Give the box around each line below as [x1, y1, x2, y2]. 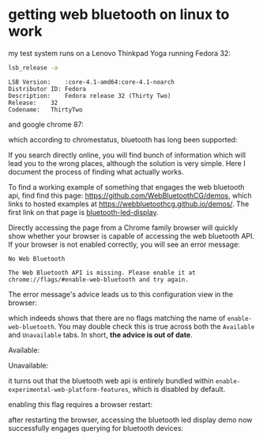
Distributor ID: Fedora [8, 85, 87, 92]
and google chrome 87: [8, 119, 85, 129]
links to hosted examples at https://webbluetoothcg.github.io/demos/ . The [8, 199, 250, 209]
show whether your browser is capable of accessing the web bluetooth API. [8, 231, 255, 240]
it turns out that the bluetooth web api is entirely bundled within [8, 375, 215, 385]
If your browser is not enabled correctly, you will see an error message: [8, 239, 241, 249]
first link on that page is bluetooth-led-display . [8, 207, 160, 217]
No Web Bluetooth [8, 254, 66, 262]
